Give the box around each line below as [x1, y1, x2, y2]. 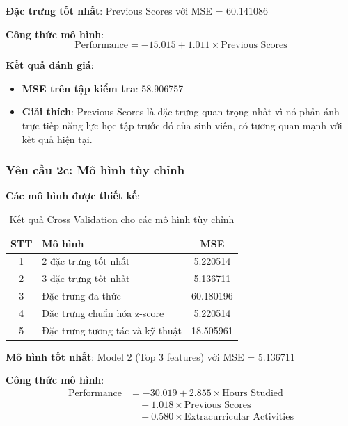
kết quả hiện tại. [22, 131, 93, 146]
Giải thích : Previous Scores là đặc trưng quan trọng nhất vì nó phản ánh [22, 104, 340, 119]
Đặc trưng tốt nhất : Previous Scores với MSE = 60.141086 [6, 3, 268, 17]
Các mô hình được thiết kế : [6, 188, 140, 203]
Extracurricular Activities [184, 412, 294, 423]
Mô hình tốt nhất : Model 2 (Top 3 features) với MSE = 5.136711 [6, 349, 295, 363]
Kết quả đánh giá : [6, 58, 94, 72]
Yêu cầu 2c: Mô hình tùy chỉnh [6, 161, 185, 179]
